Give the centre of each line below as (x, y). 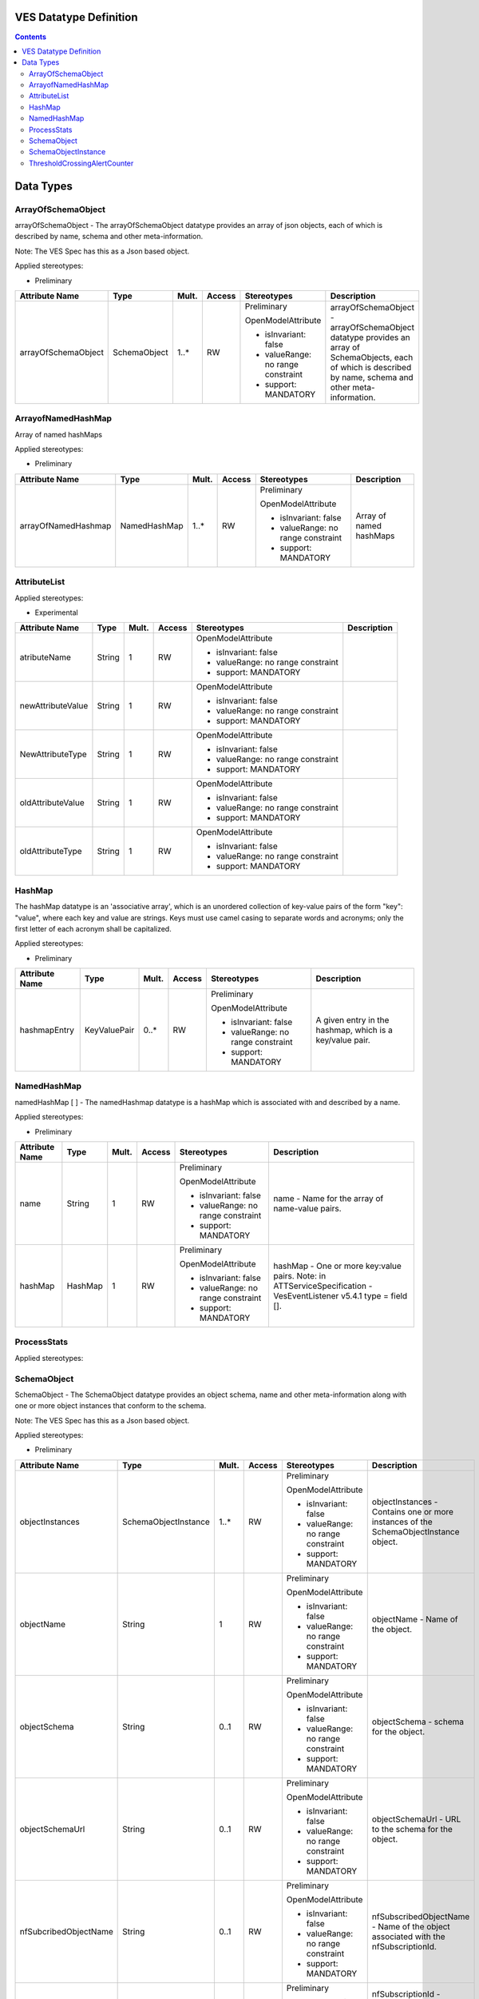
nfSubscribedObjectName (421, 1917)
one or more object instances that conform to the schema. (111, 1406)
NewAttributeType (53, 754)
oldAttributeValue (52, 803)
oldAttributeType (51, 852)
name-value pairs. (308, 1209)
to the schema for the (412, 1829)
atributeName (46, 657)
